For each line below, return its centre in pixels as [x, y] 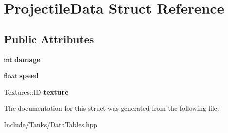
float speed [21, 75]
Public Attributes [49, 39]
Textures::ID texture [36, 91]
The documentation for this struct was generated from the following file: [112, 108]
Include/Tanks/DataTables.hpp [51, 124]
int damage [22, 59]
